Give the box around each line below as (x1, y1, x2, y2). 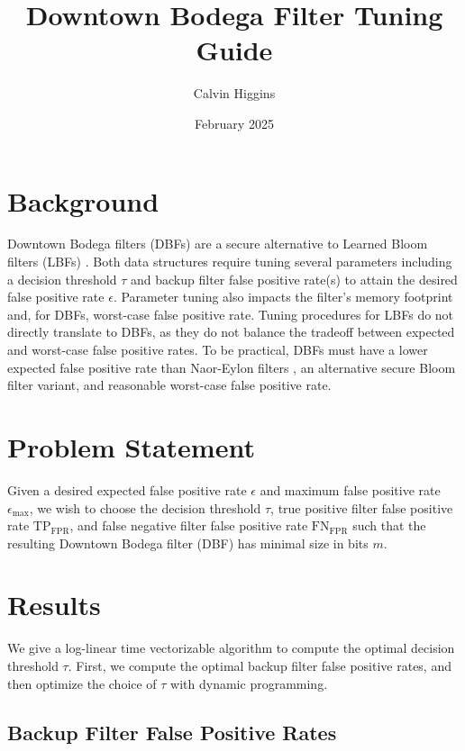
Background (7, 182, 160, 219)
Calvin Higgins (193, 84, 276, 103)
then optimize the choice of (7, 674, 157, 692)
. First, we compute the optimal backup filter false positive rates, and (68, 656, 451, 674)
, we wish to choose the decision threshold (29, 498, 261, 517)
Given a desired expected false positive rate (7, 480, 247, 499)
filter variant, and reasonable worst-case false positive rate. (7, 375, 332, 394)
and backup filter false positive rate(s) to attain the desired (130, 269, 458, 288)
